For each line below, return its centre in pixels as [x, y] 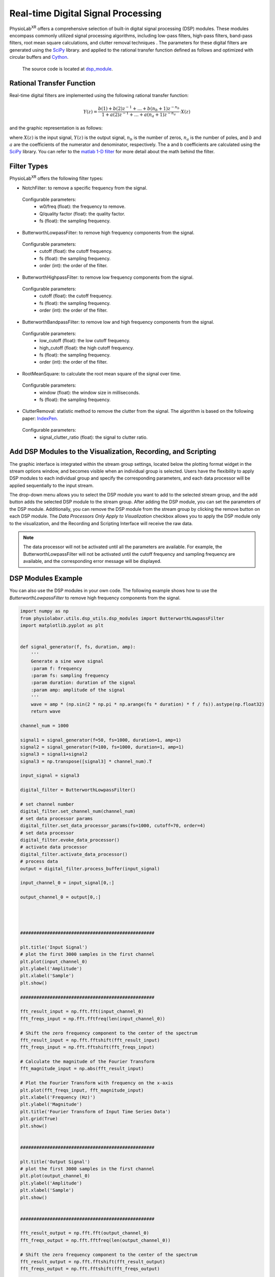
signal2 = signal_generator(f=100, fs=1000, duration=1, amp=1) [102, 747]
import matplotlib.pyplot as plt [62, 625]
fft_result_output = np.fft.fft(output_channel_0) [85, 1233]
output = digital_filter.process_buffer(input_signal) [90, 869]
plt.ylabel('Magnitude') [51, 1104]
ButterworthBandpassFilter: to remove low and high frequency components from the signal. [118, 322]
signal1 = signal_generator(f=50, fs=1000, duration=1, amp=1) [101, 740]
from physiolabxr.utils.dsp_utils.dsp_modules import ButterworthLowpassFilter [122, 618]
